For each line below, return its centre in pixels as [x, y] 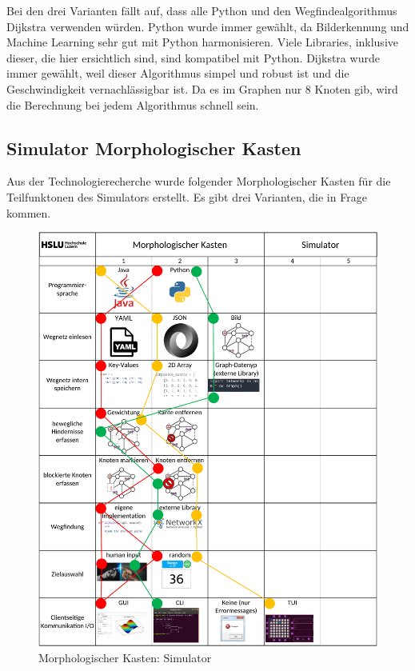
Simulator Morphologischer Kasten [154, 148]
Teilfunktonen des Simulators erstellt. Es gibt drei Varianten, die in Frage [187, 196]
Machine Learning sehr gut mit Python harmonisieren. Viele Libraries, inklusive [202, 42]
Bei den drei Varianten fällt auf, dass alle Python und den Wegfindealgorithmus [202, 10]
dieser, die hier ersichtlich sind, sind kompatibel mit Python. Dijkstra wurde [193, 57]
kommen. [29, 212]
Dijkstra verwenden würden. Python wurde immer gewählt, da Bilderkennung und [208, 26]
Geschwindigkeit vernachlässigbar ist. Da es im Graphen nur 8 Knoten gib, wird [202, 88]
